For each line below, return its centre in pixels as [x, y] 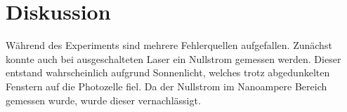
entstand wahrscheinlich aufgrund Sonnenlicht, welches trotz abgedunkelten [168, 72]
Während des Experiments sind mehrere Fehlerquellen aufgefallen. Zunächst [169, 45]
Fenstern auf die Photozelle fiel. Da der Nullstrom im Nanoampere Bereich [166, 86]
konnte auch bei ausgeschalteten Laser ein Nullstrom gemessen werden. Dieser [173, 58]
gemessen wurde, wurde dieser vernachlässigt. [103, 100]
